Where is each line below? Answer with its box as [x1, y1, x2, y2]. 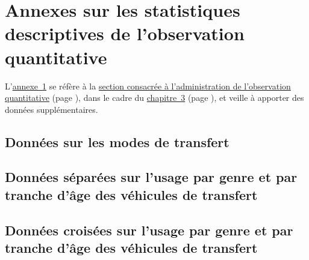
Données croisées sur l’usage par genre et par [5, 220, 293, 239]
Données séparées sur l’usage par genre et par [5, 168, 298, 186]
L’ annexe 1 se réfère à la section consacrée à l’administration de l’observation [5, 79, 291, 92]
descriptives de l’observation [5, 21, 245, 46]
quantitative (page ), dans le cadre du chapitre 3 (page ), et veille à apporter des [5, 91, 304, 104]
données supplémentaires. [5, 103, 98, 115]
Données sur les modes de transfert [5, 132, 229, 151]
